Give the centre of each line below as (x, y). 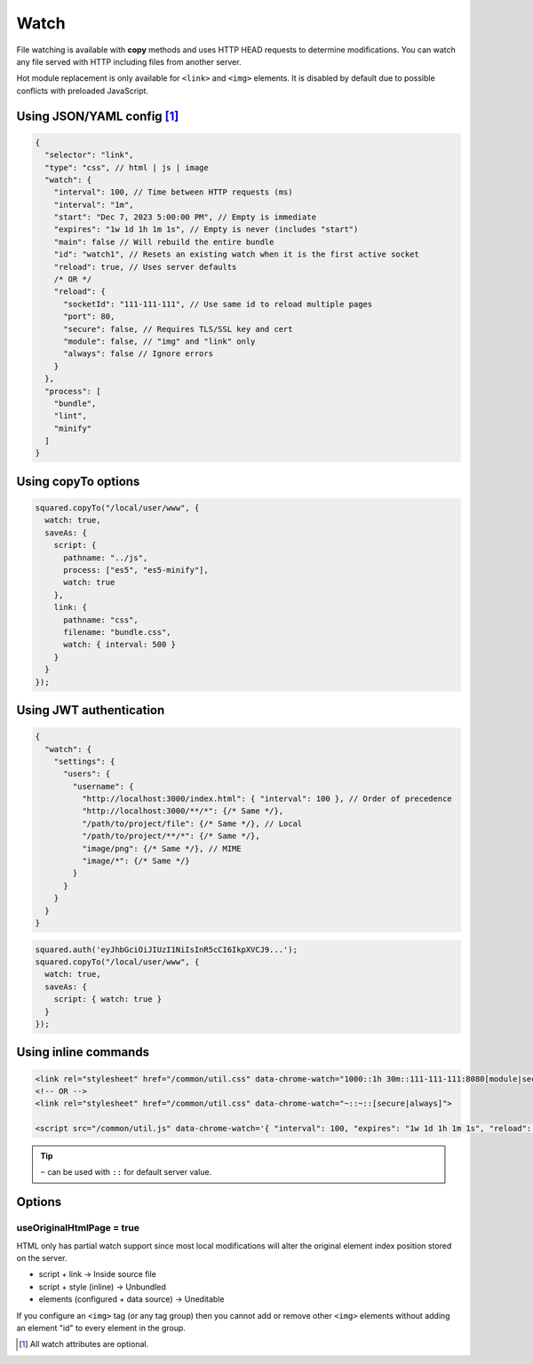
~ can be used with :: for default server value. (126, 1172)
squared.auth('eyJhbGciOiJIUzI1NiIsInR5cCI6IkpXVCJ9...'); (166, 949)
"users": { (87, 774)
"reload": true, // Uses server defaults (145, 267)
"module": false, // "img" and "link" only (159, 341)
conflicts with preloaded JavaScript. (83, 91)
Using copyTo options (78, 481)
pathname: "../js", (106, 558)
